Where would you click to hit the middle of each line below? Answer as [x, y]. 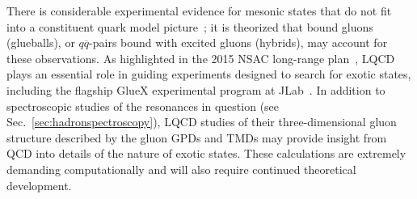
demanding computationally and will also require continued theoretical [181, 169]
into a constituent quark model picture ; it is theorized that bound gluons [190, 26]
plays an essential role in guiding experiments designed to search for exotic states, [209, 74]
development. [39, 185]
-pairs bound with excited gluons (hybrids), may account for [238, 42]
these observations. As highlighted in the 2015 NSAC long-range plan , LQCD [201, 58]
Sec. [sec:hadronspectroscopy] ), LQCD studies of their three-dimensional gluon [202, 122]
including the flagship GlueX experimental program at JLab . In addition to [196, 89]
